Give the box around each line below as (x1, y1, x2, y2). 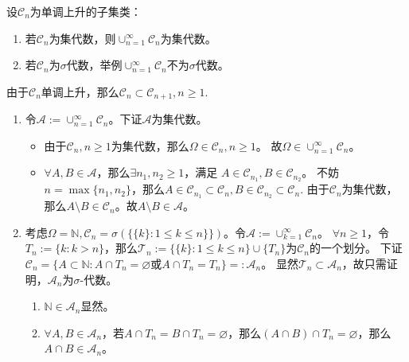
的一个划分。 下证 (309, 239, 403, 256)
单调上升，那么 (41, 83, 119, 99)
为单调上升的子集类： (29, 3, 142, 19)
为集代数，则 (49, 29, 116, 46)
